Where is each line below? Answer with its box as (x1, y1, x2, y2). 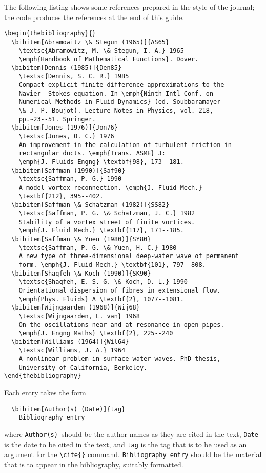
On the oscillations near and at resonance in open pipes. (18, 321, 224, 329)
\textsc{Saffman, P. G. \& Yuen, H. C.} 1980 (18, 244, 177, 251)
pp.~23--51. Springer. (18, 115, 96, 123)
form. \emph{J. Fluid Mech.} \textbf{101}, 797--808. (18, 261, 206, 268)
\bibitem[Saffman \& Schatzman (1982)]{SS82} (11, 201, 170, 209)
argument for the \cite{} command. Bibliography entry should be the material (4, 449, 262, 460)
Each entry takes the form (4, 387, 86, 398)
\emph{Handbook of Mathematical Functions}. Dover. (18, 56, 199, 63)
